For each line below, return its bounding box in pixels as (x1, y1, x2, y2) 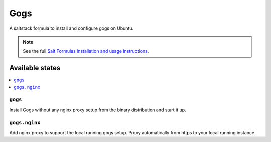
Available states (9, 64, 61, 72)
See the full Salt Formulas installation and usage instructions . (23, 48, 149, 54)
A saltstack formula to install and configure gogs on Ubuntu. (9, 25, 134, 31)
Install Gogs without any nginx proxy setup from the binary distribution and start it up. (9, 107, 186, 113)
